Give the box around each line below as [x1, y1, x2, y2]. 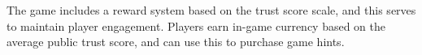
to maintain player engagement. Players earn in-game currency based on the [7, 17, 386, 34]
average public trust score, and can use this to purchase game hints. [7, 33, 345, 50]
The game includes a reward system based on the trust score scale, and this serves [7, 2, 416, 18]
